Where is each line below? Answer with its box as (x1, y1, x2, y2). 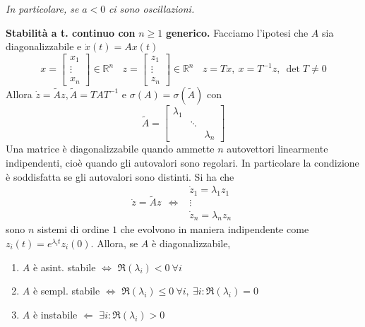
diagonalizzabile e (6, 39, 82, 54)
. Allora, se (90, 235, 138, 250)
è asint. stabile (32, 259, 96, 274)
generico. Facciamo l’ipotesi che (165, 25, 309, 40)
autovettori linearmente (227, 141, 328, 156)
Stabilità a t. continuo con (6, 25, 136, 40)
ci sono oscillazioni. (108, 1, 195, 16)
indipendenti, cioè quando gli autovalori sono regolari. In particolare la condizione (6, 155, 359, 170)
